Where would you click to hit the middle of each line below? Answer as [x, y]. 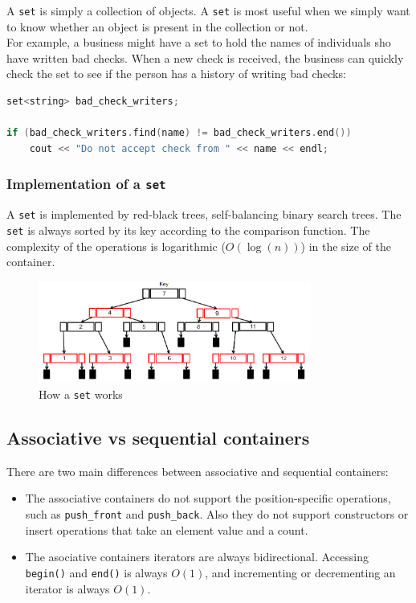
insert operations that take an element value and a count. [167, 529]
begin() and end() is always [96, 572]
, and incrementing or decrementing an [300, 572]
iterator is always [67, 588]
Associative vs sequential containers [158, 438]
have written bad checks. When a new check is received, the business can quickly [205, 57]
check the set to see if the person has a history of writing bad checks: [176, 74]
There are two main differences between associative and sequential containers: [198, 471]
